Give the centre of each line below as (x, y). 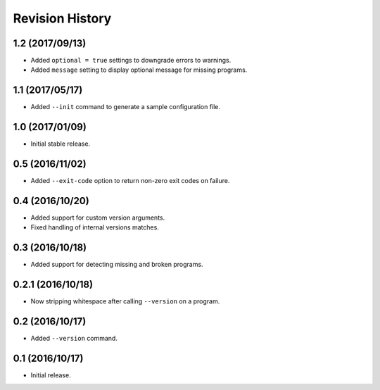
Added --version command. (74, 339)
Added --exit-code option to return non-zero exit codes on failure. (130, 181)
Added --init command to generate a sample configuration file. (126, 107)
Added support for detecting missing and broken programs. (117, 265)
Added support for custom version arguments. (98, 218)
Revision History (62, 18)
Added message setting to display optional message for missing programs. (139, 70)
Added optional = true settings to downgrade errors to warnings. (131, 61)
